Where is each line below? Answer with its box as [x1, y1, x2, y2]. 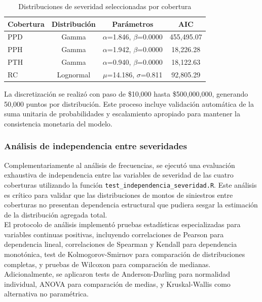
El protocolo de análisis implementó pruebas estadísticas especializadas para [4, 219, 241, 230]
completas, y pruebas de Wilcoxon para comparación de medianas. [4, 258, 211, 269]
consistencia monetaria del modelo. [4, 118, 113, 128]
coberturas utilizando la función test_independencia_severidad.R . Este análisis [4, 179, 257, 190]
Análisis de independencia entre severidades [4, 140, 187, 152]
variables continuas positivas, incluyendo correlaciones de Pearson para [4, 229, 224, 239]
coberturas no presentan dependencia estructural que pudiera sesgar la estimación [4, 199, 258, 210]
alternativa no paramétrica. [4, 288, 89, 299]
